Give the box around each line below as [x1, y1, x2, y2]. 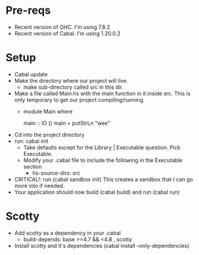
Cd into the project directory [14, 131, 85, 138]
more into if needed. [14, 182, 65, 189]
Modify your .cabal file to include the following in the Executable [23, 157, 183, 164]
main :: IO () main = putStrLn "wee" [23, 119, 111, 127]
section [23, 163, 42, 170]
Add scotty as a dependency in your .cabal [14, 229, 121, 236]
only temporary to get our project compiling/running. [14, 96, 145, 103]
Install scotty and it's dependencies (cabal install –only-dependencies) [14, 242, 190, 249]
